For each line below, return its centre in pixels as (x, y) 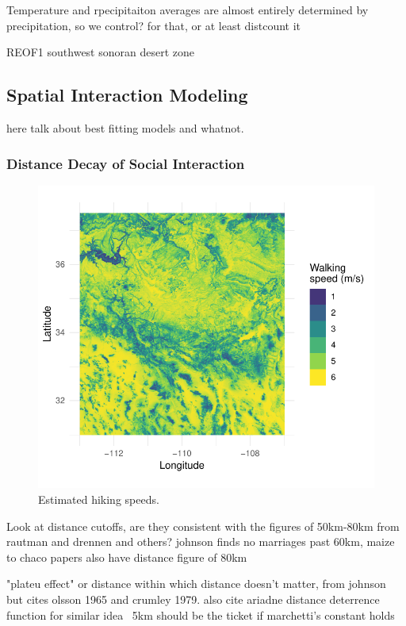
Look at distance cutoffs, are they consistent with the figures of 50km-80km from (203, 526)
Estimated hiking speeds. (99, 499)
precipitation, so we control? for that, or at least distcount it (153, 25)
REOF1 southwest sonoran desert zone (101, 52)
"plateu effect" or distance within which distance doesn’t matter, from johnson (196, 584)
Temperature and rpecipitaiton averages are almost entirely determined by (188, 10)
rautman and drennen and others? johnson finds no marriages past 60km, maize (201, 542)
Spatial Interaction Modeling (127, 95)
